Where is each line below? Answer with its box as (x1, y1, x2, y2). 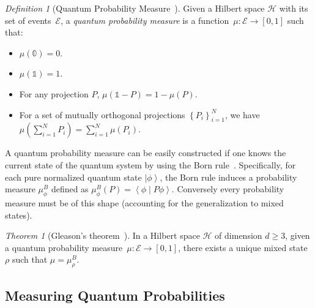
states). (5, 208, 32, 221)
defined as (51, 182, 89, 195)
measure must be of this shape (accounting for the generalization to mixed (5, 196, 284, 209)
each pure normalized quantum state (5, 170, 142, 183)
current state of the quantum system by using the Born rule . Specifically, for (5, 158, 296, 171)
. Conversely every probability (171, 182, 284, 195)
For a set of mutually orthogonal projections (19, 108, 185, 121)
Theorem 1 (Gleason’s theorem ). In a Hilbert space (5, 229, 200, 242)
